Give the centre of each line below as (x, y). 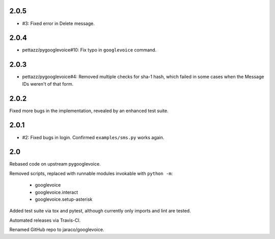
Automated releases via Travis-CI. (45, 220)
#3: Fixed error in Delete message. (59, 23)
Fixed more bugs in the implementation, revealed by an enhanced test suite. (89, 111)
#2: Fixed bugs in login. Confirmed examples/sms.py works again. (93, 137)
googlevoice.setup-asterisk (64, 199)
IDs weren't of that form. (48, 84)
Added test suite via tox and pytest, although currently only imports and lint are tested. (100, 211)
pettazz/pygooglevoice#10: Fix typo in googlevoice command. (89, 50)
